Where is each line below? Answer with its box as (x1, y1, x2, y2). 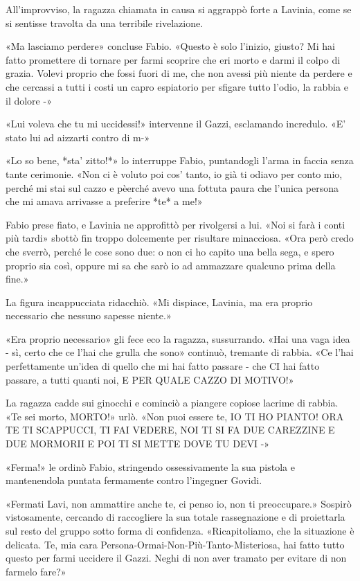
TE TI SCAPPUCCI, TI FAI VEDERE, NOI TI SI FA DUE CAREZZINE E (6, 422, 335, 437)
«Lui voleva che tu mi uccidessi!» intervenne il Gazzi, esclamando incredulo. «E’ (6, 116, 346, 131)
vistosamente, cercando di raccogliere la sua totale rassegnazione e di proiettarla (6, 510, 345, 524)
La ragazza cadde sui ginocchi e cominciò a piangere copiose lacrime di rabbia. (6, 395, 339, 410)
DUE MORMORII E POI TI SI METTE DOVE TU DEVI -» (6, 436, 270, 451)
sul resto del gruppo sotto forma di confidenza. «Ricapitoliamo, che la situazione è (6, 524, 354, 537)
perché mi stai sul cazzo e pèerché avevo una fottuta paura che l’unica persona (6, 180, 339, 195)
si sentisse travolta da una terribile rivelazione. (6, 15, 204, 30)
